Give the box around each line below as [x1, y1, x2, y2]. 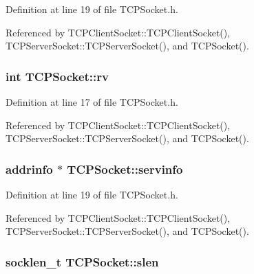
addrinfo [6, 160, 53, 177]
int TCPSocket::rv [6, 67, 109, 84]
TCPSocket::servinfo [67, 160, 183, 177]
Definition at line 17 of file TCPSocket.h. [6, 95, 178, 109]
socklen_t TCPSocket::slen [6, 253, 159, 270]
